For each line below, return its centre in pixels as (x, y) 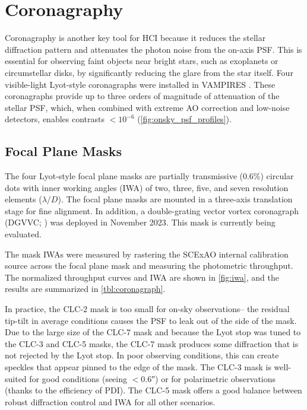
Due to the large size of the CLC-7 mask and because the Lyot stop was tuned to (153, 332)
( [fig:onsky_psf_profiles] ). (184, 119)
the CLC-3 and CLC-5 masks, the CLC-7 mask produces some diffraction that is (152, 343)
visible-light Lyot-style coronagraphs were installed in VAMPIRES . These (140, 84)
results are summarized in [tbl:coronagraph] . (85, 289)
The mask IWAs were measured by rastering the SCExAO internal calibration (147, 254)
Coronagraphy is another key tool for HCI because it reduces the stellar (135, 38)
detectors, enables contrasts (55, 119)
